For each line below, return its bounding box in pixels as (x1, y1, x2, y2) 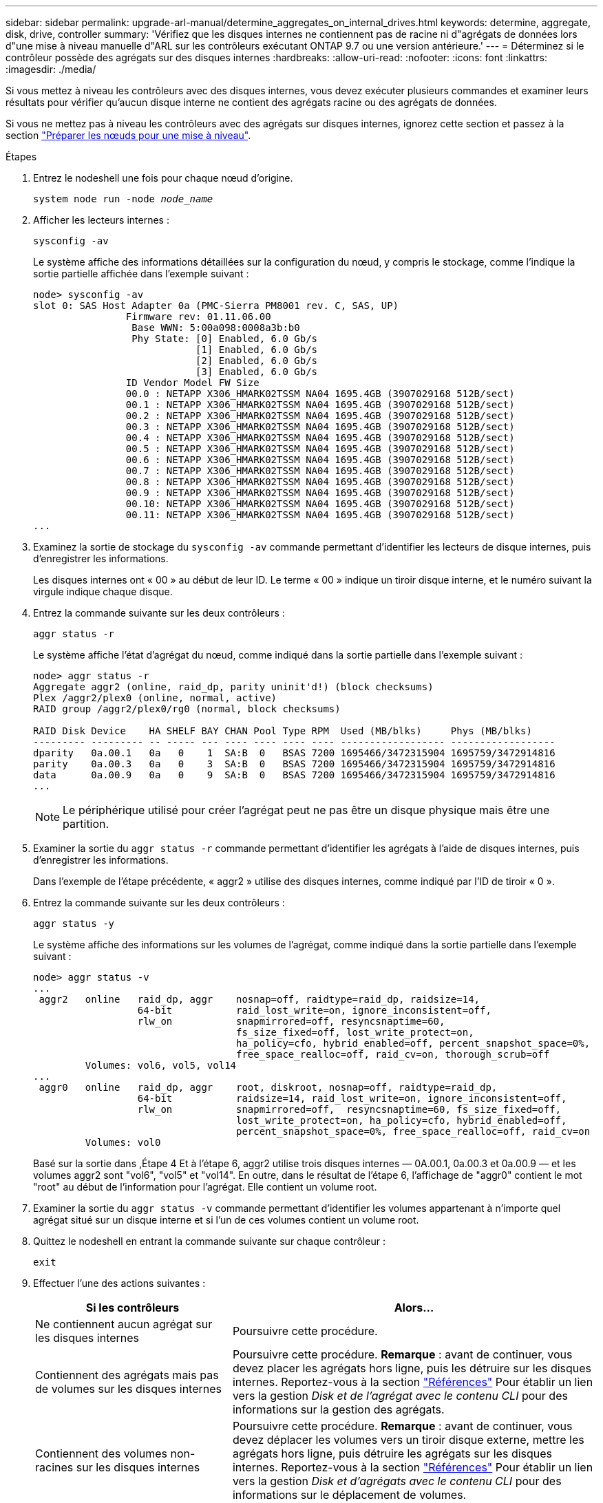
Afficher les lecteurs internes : (33, 214, 169, 226)
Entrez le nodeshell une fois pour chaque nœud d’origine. (33, 172, 293, 184)
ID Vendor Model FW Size (125, 377, 260, 388)
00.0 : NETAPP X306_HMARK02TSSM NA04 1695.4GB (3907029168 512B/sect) (125, 388, 515, 399)
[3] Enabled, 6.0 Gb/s (195, 366, 318, 377)
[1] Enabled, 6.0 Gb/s (195, 344, 318, 355)
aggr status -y (33, 918, 115, 929)
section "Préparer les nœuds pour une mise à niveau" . (6, 129, 251, 141)
